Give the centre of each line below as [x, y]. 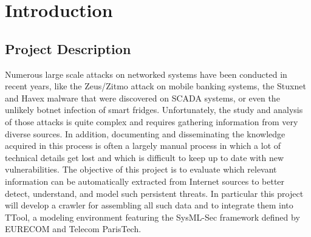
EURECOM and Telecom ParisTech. [73, 229]
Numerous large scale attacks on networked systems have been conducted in [146, 74]
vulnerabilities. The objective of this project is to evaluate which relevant [141, 169]
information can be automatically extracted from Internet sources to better [145, 181]
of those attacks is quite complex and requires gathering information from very [152, 121]
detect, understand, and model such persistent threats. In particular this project [154, 193]
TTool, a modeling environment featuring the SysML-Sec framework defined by [152, 217]
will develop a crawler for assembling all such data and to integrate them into [149, 205]
